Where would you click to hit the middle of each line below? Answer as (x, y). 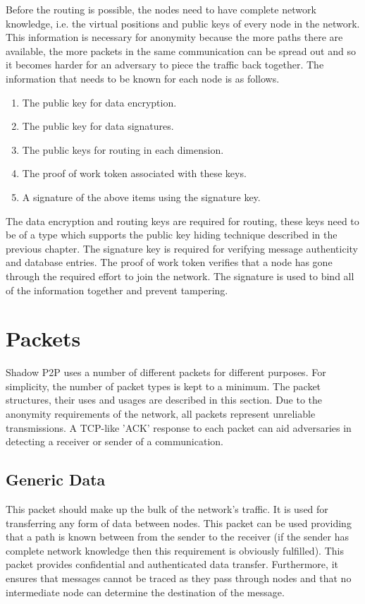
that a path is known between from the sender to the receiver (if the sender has (177, 537)
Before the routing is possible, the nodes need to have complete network (161, 9)
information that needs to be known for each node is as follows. (143, 78)
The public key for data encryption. (99, 102)
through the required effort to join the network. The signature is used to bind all (180, 276)
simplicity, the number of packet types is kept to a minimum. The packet (163, 386)
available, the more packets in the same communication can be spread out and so (181, 50)
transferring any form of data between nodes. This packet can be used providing (179, 523)
